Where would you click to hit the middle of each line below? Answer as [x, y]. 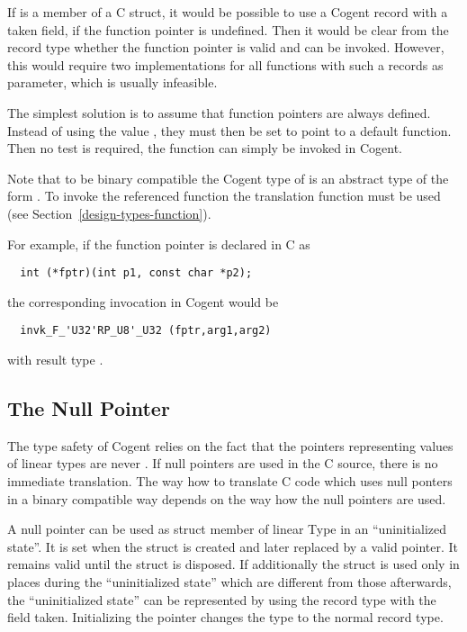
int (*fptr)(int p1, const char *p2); [136, 273]
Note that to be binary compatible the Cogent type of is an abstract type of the [228, 178]
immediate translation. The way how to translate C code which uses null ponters [230, 481]
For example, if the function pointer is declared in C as [159, 244]
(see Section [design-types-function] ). [109, 213]
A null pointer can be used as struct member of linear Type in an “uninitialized [227, 529]
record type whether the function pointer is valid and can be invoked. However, [226, 47]
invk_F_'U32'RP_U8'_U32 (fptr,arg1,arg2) [146, 331]
